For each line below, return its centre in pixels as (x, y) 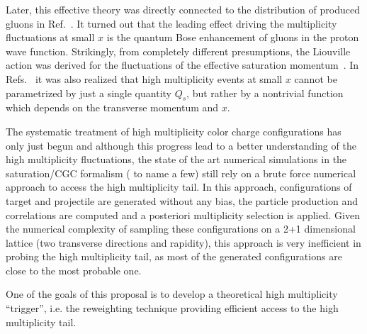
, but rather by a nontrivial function (265, 93)
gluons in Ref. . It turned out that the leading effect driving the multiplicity (171, 23)
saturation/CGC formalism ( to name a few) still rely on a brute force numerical (181, 173)
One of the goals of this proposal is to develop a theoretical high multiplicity (172, 294)
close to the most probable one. (74, 270)
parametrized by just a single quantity (89, 93)
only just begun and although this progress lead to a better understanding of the (181, 145)
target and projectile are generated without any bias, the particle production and (182, 200)
